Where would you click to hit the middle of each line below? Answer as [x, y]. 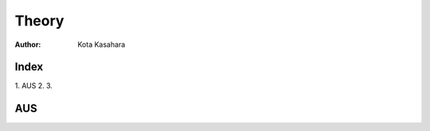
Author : [28, 44]
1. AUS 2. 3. [34, 86]
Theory [39, 21]
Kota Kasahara [102, 44]
